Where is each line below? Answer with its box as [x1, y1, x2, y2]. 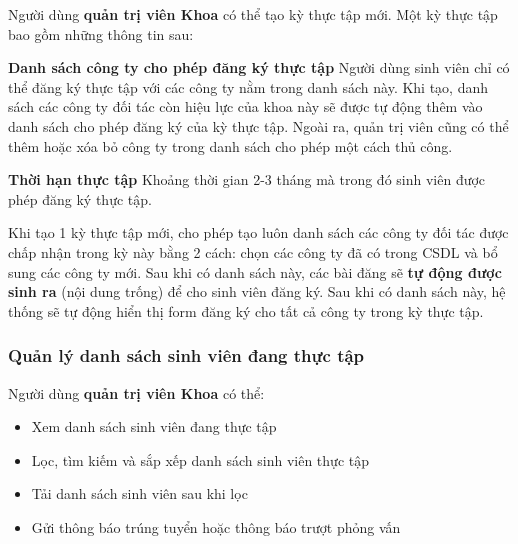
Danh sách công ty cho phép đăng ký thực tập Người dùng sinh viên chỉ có [8, 57, 510, 78]
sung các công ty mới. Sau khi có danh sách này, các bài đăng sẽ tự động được [8, 261, 502, 282]
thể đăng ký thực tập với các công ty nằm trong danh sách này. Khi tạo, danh [8, 76, 489, 97]
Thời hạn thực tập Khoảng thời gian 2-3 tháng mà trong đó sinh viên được [8, 169, 486, 190]
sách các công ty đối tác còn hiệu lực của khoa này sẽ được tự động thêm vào [8, 96, 483, 117]
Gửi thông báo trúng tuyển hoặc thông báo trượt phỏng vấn [31, 516, 401, 537]
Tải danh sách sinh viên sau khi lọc [31, 483, 248, 504]
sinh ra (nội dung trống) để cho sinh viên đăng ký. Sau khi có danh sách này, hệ [8, 281, 506, 302]
